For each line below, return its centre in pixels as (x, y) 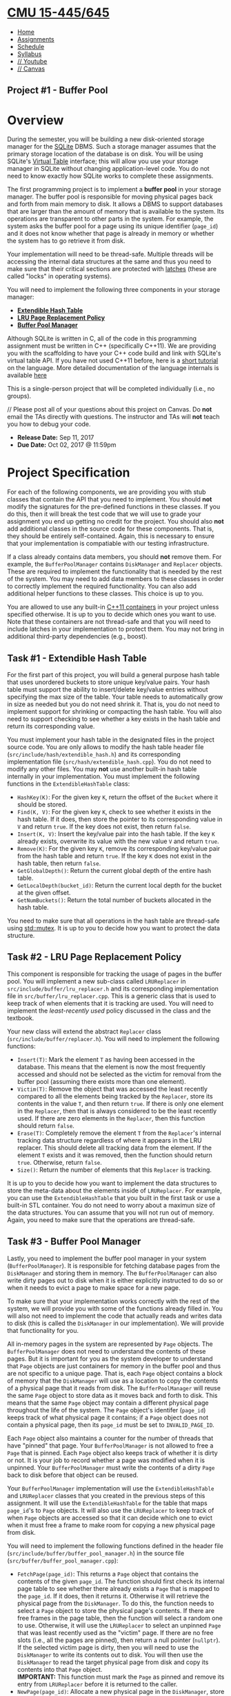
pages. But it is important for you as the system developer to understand (110, 1358)
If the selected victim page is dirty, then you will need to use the (108, 1647)
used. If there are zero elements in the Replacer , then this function (111, 1118)
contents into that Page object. (60, 1669)
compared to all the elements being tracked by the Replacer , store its (115, 1096)
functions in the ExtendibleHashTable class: (69, 784)
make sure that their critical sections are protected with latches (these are (112, 269)
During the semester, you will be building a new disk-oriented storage (106, 139)
